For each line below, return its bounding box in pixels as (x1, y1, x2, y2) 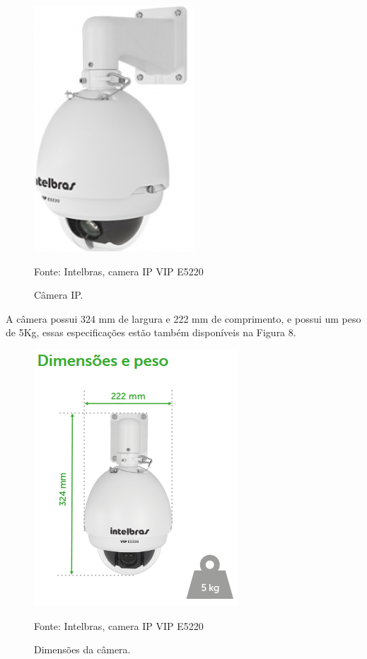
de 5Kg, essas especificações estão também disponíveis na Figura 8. (6, 325, 296, 340)
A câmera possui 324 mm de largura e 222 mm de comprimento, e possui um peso (6, 311, 361, 326)
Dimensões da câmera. (34, 642, 131, 657)
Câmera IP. (34, 287, 83, 302)
